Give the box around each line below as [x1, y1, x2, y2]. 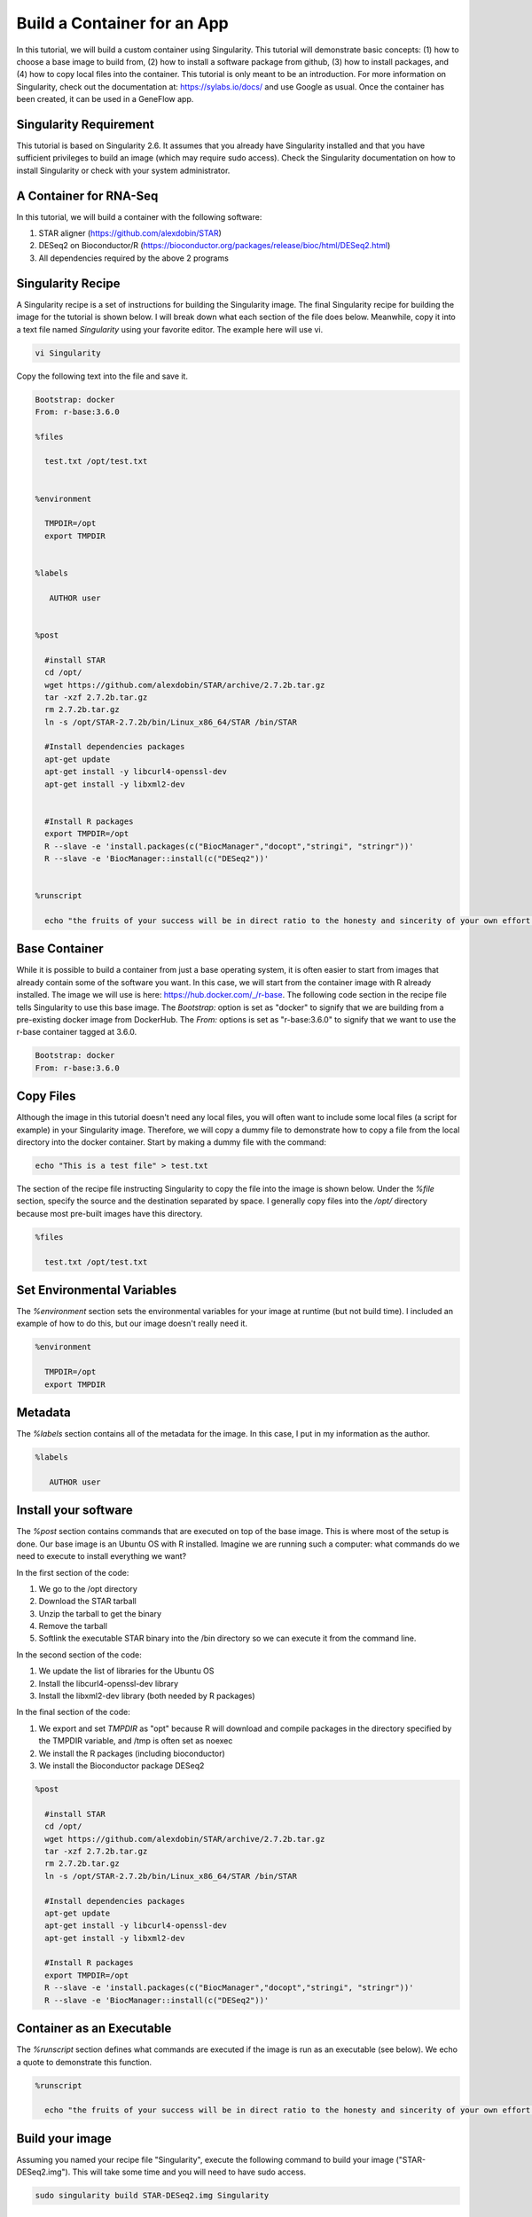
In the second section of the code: [16, 1649, 142, 1660]
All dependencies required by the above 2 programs [38, 253, 230, 263]
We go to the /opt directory [38, 1583, 137, 1594]
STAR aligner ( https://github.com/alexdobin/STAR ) [38, 228, 222, 239]
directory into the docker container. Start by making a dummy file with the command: [16, 1137, 327, 1148]
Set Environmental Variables [16, 1282, 177, 1297]
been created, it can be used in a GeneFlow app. [16, 94, 194, 105]
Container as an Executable [16, 2021, 172, 2036]
